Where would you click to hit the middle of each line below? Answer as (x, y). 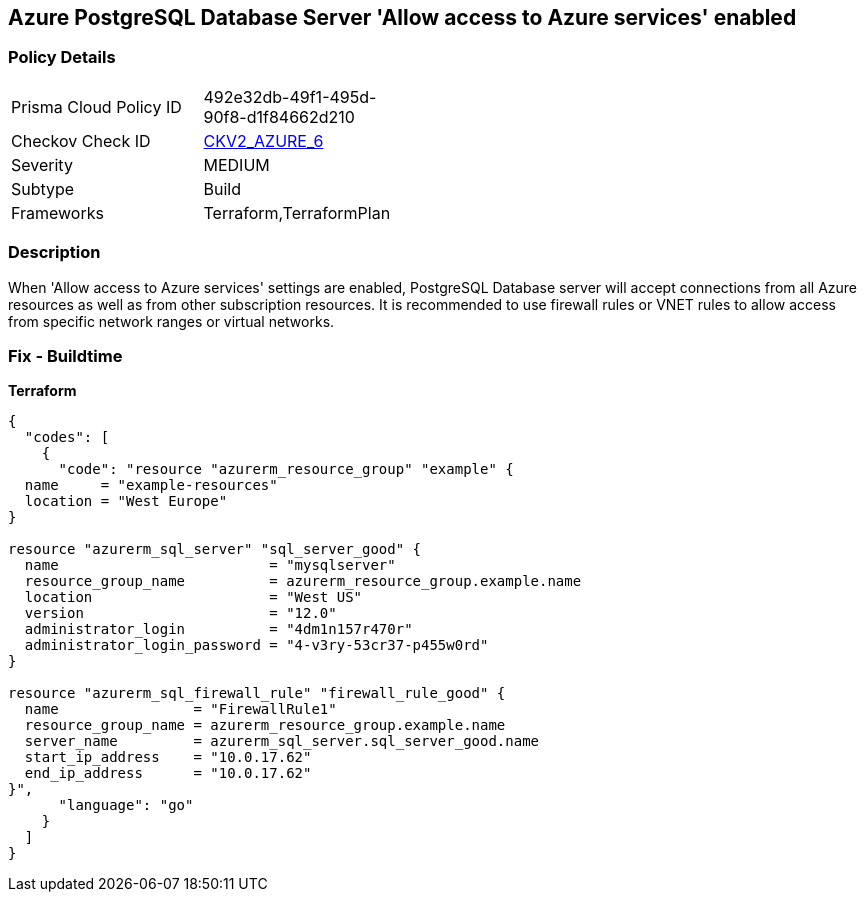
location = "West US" (193, 597)
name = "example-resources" (151, 485)
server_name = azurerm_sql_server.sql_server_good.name (282, 741)
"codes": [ (67, 437)
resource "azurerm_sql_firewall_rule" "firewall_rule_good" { (257, 693)
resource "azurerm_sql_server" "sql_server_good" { (215, 549)
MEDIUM (236, 164)
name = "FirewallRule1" (180, 709)
